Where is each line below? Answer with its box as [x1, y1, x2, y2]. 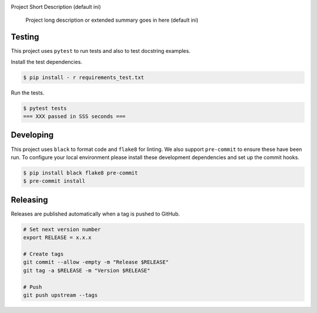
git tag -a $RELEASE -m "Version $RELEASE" [23, 267, 151, 274]
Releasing [11, 194, 48, 205]
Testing [11, 32, 39, 42]
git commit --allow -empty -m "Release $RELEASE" [23, 259, 169, 265]
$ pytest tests [23, 105, 67, 112]
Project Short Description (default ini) [11, 4, 101, 10]
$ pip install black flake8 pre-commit [23, 169, 138, 176]
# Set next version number [23, 226, 101, 233]
